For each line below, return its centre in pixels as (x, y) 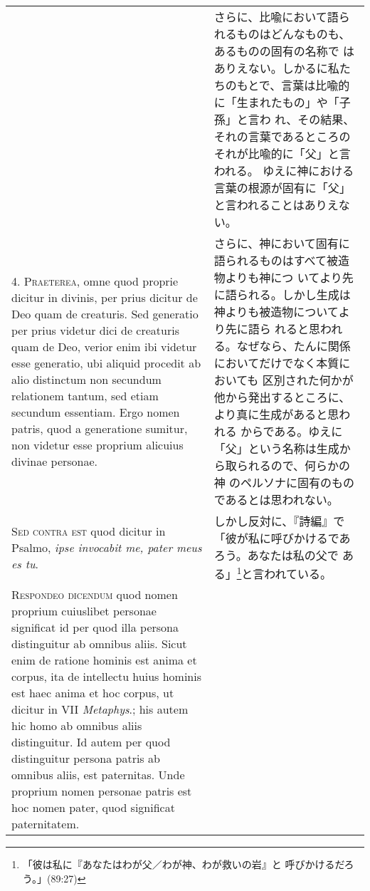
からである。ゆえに (291, 431)
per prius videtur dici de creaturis (95, 330)
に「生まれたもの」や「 (276, 102)
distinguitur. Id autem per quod (91, 742)
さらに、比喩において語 (276, 17)
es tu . (25, 563)
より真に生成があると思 (276, 414)
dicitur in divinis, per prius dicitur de (105, 297)
